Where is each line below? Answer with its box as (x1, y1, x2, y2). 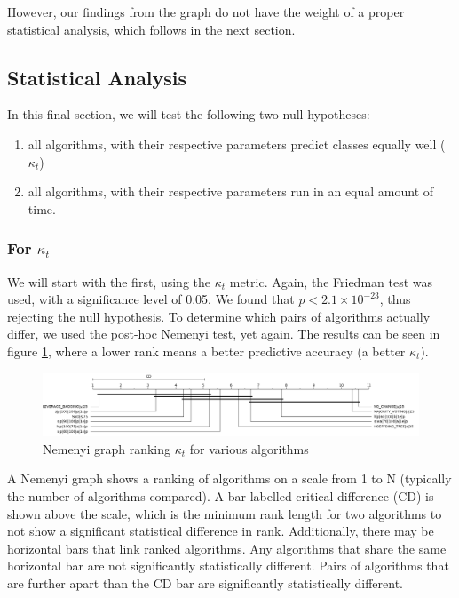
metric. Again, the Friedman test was (229, 272, 433, 291)
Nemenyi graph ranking (43, 439, 170, 458)
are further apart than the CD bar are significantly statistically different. (7, 573, 404, 592)
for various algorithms (189, 439, 309, 458)
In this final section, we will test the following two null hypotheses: (7, 105, 370, 124)
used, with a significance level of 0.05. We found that (7, 290, 295, 308)
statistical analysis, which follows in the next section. (7, 20, 296, 38)
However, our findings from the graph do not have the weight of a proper (7, 3, 405, 20)
